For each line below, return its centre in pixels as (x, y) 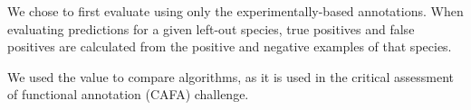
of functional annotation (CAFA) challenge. (128, 94)
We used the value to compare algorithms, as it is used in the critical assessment (231, 76)
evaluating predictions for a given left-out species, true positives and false (211, 28)
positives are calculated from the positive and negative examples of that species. (230, 46)
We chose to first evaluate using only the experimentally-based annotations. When (235, 11)
